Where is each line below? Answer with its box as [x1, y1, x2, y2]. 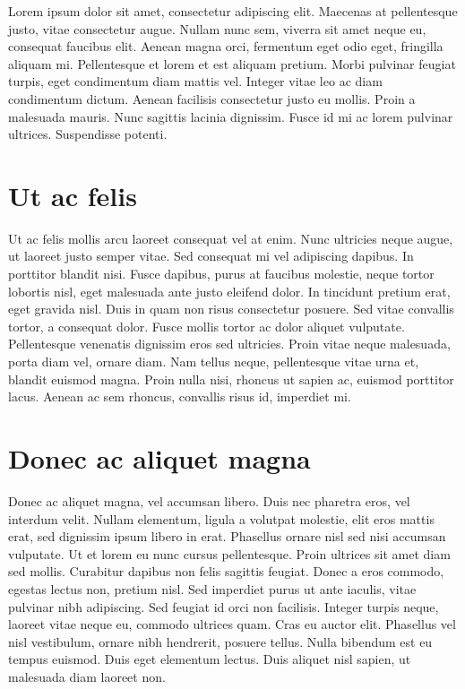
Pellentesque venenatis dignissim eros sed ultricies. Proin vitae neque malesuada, [8, 334, 451, 353]
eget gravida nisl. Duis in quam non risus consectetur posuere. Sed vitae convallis [8, 299, 454, 318]
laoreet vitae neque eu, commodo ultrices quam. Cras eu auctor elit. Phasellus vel [8, 615, 456, 633]
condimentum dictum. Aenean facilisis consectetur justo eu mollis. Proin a [8, 89, 416, 108]
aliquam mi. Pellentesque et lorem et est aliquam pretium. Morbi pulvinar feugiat [8, 54, 456, 73]
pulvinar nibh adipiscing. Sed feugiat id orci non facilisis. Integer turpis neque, [8, 597, 439, 616]
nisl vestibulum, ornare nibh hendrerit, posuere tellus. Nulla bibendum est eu [8, 632, 433, 650]
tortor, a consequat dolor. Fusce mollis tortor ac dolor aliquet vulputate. [8, 316, 405, 335]
